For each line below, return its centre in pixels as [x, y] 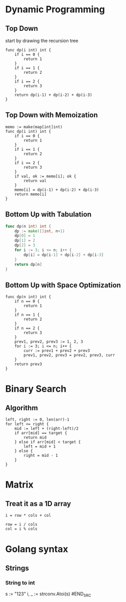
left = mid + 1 [40, 447]
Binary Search [36, 389]
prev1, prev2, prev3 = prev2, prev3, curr [69, 355]
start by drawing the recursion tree [42, 41]
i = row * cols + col [28, 516]
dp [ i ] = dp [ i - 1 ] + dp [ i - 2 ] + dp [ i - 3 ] [64, 255]
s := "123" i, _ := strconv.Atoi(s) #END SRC [48, 594]
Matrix [19, 485]
